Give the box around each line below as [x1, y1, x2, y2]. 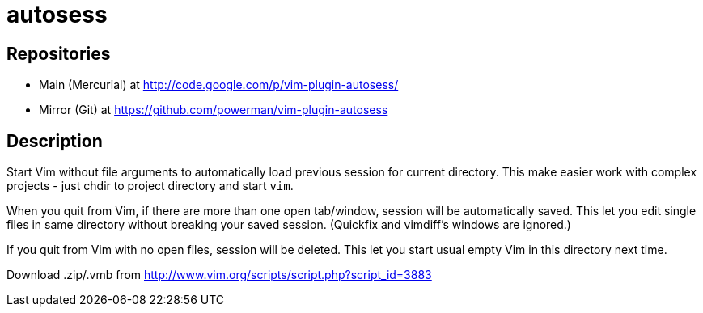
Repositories [6, 43, 111, 64]
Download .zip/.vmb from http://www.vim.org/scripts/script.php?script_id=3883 [6, 268, 432, 282]
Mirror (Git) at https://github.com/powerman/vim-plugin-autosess [39, 103, 388, 117]
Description [6, 130, 103, 151]
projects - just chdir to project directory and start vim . [6, 179, 294, 193]
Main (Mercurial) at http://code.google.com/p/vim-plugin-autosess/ [39, 78, 399, 92]
